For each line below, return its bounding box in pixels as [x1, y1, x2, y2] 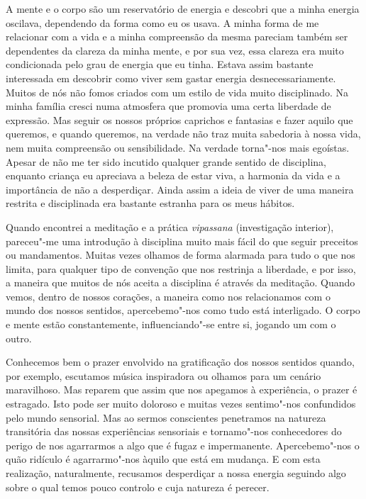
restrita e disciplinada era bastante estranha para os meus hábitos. [6, 196, 295, 211]
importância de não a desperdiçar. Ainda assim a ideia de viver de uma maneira [6, 181, 354, 196]
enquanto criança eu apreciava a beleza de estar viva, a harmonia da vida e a [6, 168, 340, 183]
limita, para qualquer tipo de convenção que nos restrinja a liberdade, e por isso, [6, 261, 356, 276]
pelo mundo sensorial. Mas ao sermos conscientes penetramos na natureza [6, 410, 326, 425]
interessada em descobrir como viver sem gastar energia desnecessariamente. [6, 70, 336, 85]
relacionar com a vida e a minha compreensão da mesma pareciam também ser [6, 29, 348, 44]
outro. [6, 330, 32, 345]
